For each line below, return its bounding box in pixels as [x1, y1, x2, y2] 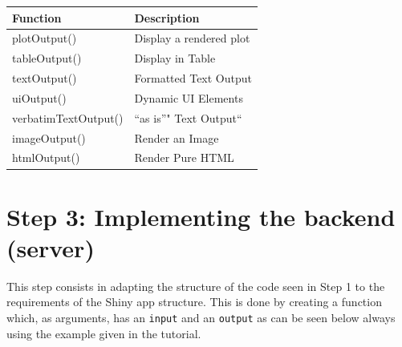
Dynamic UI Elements [134, 89, 243, 106]
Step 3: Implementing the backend [6, 200, 396, 232]
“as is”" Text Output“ [134, 109, 242, 126]
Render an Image [134, 129, 219, 146]
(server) [6, 231, 95, 264]
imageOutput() [12, 129, 86, 146]
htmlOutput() [12, 149, 80, 166]
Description [134, 9, 200, 26]
